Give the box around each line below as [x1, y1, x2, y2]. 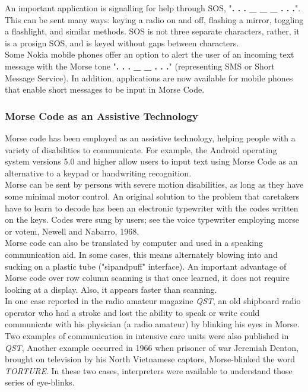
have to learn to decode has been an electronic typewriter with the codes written [5, 201, 299, 214]
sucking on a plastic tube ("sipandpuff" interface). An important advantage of [5, 260, 287, 272]
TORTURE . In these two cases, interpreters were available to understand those [5, 364, 293, 377]
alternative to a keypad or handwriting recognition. [5, 166, 192, 179]
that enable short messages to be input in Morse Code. [5, 83, 205, 96]
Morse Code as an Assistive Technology [5, 108, 198, 123]
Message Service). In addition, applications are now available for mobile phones [5, 71, 293, 84]
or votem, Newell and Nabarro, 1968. [5, 225, 139, 237]
